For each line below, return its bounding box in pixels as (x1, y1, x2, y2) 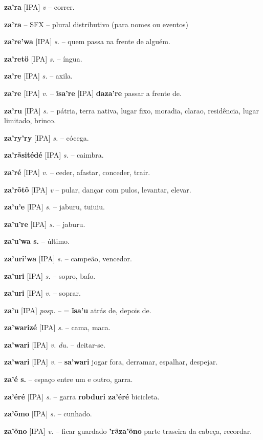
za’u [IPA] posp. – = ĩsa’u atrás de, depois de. (4, 304, 151, 315)
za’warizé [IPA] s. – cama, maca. (4, 322, 111, 333)
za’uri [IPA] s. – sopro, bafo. (4, 270, 96, 281)
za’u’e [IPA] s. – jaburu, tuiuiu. (4, 201, 105, 212)
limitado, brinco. (4, 115, 56, 126)
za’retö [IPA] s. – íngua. (4, 53, 82, 64)
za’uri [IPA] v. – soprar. (4, 288, 81, 298)
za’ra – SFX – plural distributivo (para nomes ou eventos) (4, 18, 189, 29)
